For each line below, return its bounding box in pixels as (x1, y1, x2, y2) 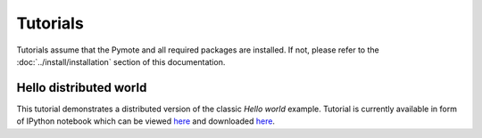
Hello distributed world (16, 80, 147, 95)
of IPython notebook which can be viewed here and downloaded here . (16, 116, 276, 126)
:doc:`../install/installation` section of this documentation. (16, 56, 226, 67)
